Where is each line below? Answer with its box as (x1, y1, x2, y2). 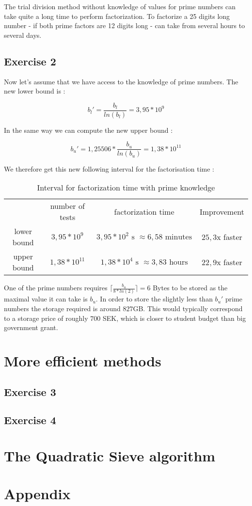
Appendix (4, 484, 71, 504)
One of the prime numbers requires (4, 283, 108, 293)
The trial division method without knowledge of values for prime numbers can (4, 1, 236, 11)
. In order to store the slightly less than (95, 294, 213, 304)
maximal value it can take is (4, 294, 88, 304)
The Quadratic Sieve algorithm (4, 445, 216, 465)
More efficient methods (4, 351, 161, 371)
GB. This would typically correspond (133, 303, 243, 314)
